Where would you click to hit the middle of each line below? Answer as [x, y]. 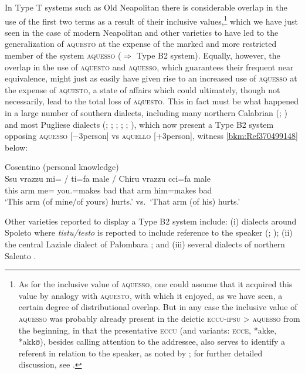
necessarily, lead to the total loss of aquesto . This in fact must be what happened [152, 101]
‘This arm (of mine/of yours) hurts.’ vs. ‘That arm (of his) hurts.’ [123, 201]
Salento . [21, 255]
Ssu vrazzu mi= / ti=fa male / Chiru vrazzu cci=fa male [108, 178]
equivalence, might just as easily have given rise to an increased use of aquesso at [151, 78]
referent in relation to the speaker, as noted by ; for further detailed [140, 353]
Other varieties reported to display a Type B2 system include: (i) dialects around [151, 221]
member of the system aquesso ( [63, 55]
